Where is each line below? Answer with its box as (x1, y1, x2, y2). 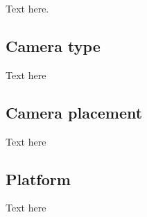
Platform (6, 168, 71, 189)
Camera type (6, 35, 101, 56)
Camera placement (6, 101, 143, 123)
